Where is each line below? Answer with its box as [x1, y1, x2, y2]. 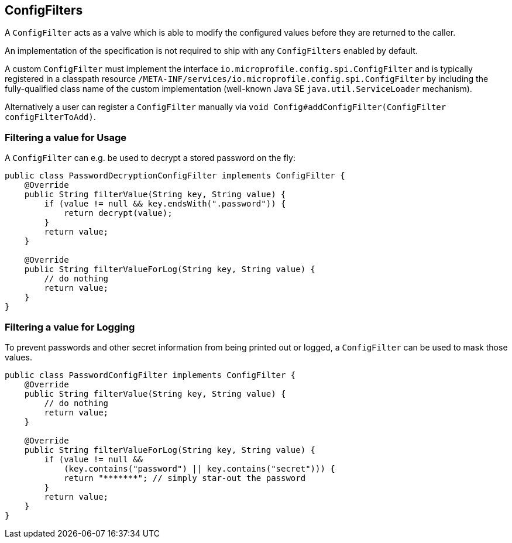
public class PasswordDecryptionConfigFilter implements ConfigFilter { [5, 171, 345, 181]
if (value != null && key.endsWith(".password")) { [44, 199, 286, 209]
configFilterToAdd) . [5, 112, 96, 122]
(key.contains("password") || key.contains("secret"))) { [64, 463, 335, 473]
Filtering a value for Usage [5, 131, 127, 143]
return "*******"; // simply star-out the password [64, 473, 306, 483]
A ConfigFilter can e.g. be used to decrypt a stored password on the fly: [5, 153, 295, 163]
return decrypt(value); [64, 208, 173, 218]
